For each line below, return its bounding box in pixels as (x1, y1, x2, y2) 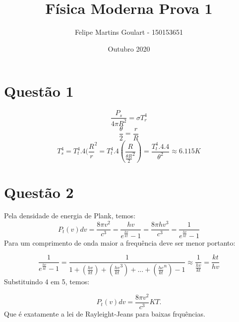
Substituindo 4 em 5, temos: (4, 276, 90, 287)
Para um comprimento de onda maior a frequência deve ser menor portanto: (4, 237, 236, 248)
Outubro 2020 (108, 43, 150, 54)
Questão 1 (4, 81, 74, 101)
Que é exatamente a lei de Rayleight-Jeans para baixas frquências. (4, 308, 205, 319)
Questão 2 (4, 182, 74, 202)
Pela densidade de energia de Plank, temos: (4, 210, 136, 221)
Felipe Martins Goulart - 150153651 (74, 27, 183, 37)
